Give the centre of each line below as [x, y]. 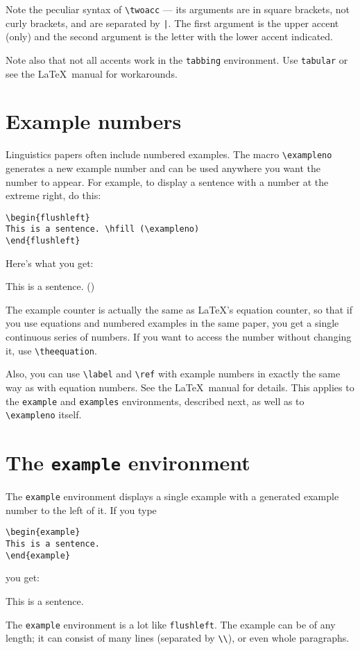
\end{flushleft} [43, 241]
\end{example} [38, 555]
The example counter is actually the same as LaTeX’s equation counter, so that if [179, 309]
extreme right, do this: [53, 195]
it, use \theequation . [51, 350]
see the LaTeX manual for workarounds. [92, 73]
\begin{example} [43, 532]
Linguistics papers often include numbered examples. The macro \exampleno [169, 154]
